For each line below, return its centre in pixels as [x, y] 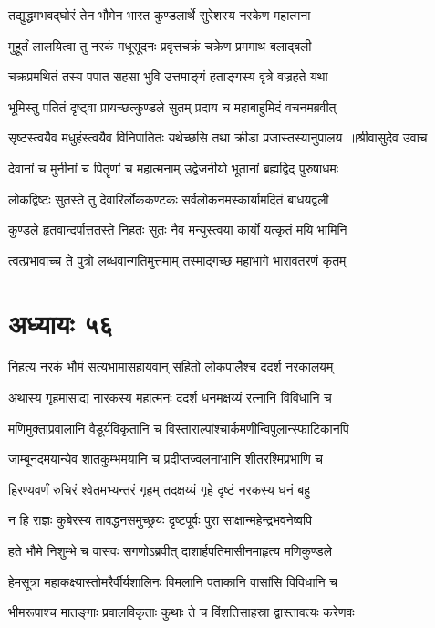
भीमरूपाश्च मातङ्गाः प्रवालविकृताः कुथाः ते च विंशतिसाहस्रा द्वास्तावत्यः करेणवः [181, 612]
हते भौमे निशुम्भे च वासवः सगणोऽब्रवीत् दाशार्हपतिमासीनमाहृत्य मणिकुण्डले [170, 551]
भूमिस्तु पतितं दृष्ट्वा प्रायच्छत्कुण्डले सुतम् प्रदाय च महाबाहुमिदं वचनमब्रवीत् [172, 106]
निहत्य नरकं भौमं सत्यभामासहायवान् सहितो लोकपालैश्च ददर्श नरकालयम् [171, 366]
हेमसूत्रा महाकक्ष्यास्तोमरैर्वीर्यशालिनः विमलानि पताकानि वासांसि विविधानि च [173, 581]
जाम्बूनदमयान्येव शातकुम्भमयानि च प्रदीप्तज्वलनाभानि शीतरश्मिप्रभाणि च [166, 459]
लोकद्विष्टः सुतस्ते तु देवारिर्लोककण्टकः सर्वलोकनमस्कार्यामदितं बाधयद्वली [169, 199]
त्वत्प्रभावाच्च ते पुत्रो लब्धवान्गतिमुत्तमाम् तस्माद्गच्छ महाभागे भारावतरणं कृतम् [177, 260]
